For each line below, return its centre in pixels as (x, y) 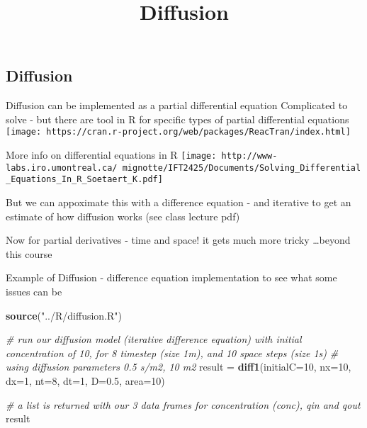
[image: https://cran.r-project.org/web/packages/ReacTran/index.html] (178, 132)
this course (29, 253)
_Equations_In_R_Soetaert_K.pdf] (84, 180)
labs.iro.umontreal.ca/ (62, 168)
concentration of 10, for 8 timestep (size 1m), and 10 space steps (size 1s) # (172, 353)
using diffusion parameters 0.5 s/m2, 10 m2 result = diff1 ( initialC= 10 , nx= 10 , (179, 367)
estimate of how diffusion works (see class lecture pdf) (123, 216)
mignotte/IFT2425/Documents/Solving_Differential (242, 168)
